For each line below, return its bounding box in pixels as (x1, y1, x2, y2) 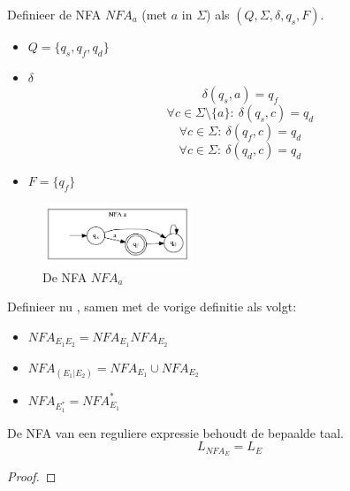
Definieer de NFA (7, 5, 102, 23)
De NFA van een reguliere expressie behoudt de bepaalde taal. (7, 423, 344, 441)
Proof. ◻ (7, 467, 57, 486)
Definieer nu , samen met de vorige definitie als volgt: (7, 297, 297, 316)
